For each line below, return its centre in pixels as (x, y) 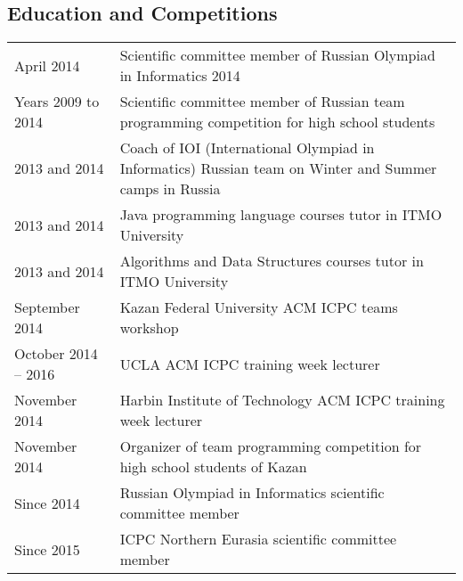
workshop (149, 328)
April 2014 (47, 65)
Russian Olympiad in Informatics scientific (252, 493)
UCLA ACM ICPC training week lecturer (250, 364)
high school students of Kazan (213, 467)
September (47, 307)
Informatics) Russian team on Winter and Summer (278, 168)
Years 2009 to (57, 102)
